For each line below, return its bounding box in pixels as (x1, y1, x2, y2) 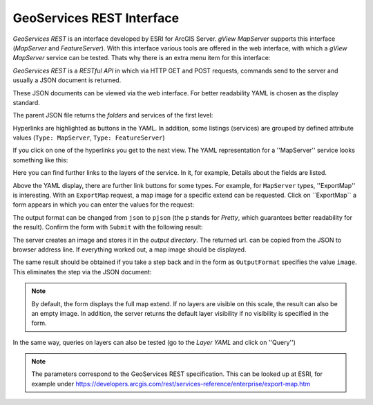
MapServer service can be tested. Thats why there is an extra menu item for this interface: (12, 54, 271, 62)
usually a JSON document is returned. (12, 76, 122, 84)
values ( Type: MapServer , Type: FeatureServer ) (12, 133, 165, 142)
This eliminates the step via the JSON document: (12, 267, 152, 276)
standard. (12, 98, 41, 106)
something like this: (12, 156, 68, 164)
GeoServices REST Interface (12, 10, 180, 26)
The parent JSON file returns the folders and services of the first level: (12, 111, 213, 120)
